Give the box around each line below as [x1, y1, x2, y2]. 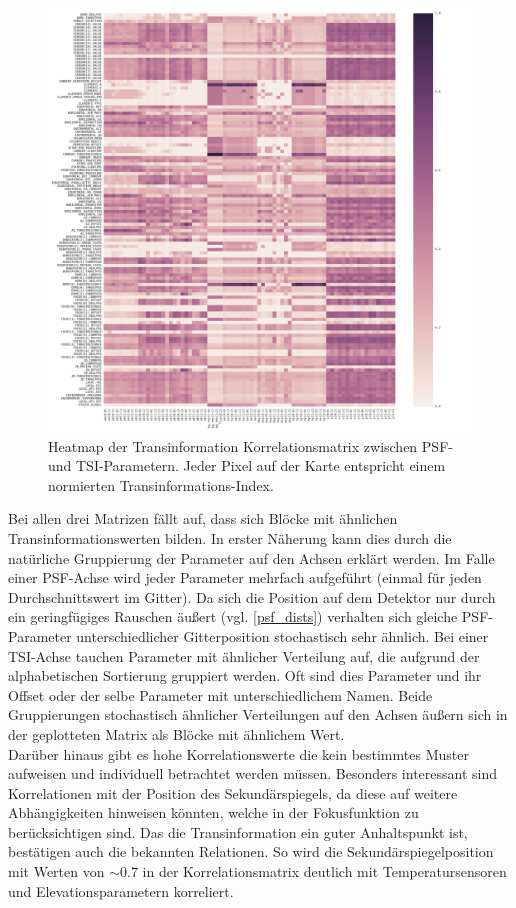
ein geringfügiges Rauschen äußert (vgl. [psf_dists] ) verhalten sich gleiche [8, 606, 458, 627]
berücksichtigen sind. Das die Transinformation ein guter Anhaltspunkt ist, [8, 821, 468, 842]
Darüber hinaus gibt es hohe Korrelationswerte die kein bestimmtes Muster [8, 743, 469, 764]
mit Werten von [8, 861, 105, 882]
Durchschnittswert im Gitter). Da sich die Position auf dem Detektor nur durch [8, 586, 496, 607]
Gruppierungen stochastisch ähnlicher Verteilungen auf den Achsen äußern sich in [8, 704, 508, 725]
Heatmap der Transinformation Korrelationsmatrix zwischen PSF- [48, 435, 453, 456]
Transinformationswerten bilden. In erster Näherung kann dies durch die [8, 527, 452, 548]
